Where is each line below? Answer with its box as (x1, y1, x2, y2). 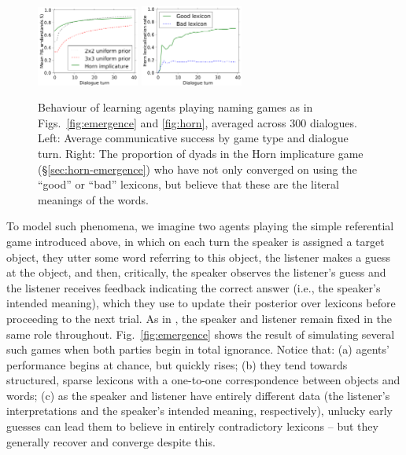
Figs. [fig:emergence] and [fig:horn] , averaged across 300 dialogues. (38, 114, 357, 130)
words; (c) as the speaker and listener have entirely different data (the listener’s (6, 387, 390, 403)
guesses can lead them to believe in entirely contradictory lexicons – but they (6, 418, 378, 435)
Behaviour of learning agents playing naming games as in (38, 99, 313, 116)
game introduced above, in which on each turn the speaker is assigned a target (6, 233, 385, 249)
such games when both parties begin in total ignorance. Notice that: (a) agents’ (6, 341, 389, 358)
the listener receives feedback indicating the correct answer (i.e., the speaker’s (6, 279, 381, 295)
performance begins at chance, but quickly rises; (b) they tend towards (6, 356, 348, 372)
